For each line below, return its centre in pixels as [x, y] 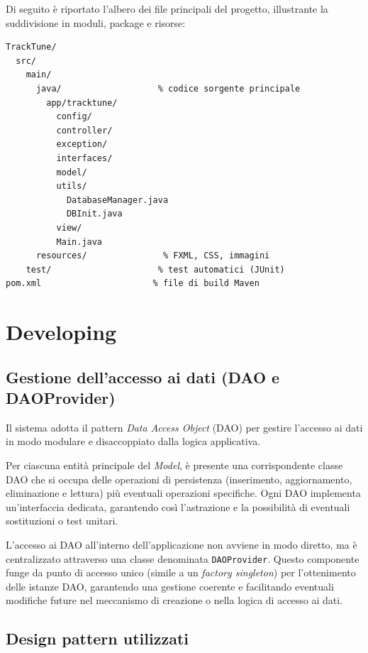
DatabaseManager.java [117, 200]
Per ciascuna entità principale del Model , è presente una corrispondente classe [174, 465]
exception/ [82, 144]
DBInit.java [94, 214]
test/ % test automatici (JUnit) [155, 269]
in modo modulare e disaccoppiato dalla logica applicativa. [133, 441]
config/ [74, 117]
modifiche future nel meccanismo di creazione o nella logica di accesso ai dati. [174, 600]
